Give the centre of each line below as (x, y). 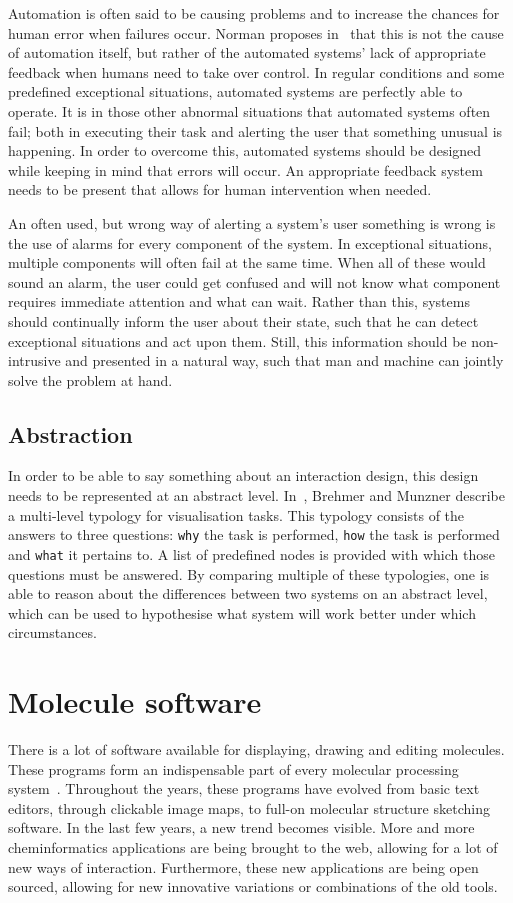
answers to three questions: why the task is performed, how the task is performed (254, 534)
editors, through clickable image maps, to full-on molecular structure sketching (249, 807)
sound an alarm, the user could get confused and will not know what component (254, 281)
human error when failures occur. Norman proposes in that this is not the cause (256, 32)
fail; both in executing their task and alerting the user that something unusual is (255, 130)
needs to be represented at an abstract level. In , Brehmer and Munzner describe (256, 495)
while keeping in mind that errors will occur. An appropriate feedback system (245, 169)
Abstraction (70, 433)
